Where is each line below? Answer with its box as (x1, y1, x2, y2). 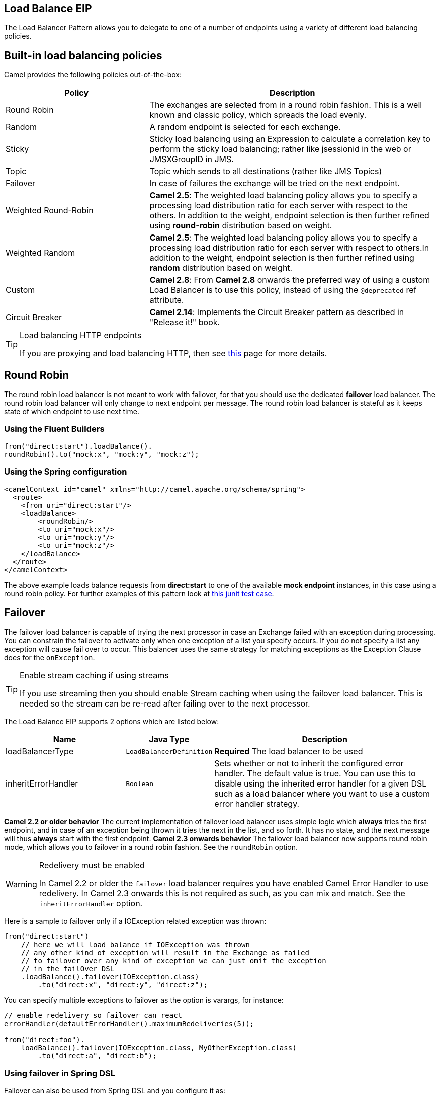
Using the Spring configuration (4, 466, 127, 477)
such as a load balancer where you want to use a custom (214, 789, 430, 799)
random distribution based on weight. (149, 263, 293, 273)
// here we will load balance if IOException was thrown (21, 941, 250, 949)
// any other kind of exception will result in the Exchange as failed (21, 949, 309, 957)
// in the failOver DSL (21, 965, 115, 973)
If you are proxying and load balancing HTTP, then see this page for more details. (20, 348, 327, 359)
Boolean (126, 779, 153, 788)
